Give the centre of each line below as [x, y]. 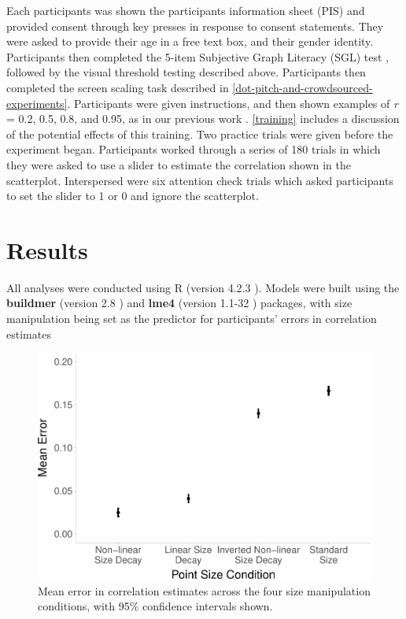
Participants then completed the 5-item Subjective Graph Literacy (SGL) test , [198, 56]
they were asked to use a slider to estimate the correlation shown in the [179, 164]
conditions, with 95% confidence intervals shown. [155, 606]
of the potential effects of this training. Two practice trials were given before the [200, 133]
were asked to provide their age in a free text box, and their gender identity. [190, 41]
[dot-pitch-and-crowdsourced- [303, 87]
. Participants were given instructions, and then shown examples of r [233, 103]
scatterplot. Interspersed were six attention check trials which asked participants [200, 180]
